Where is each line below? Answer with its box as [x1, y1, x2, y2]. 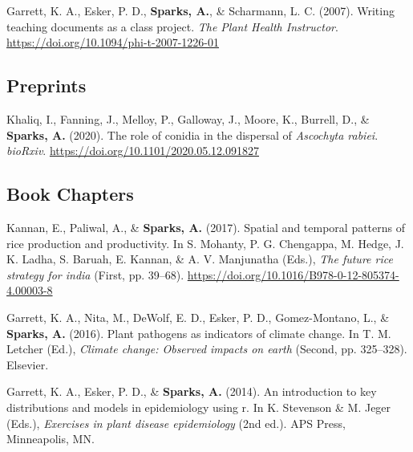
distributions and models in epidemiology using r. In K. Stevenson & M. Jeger [6, 398, 391, 415]
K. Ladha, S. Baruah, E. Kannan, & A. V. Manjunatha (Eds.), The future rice [6, 250, 393, 267]
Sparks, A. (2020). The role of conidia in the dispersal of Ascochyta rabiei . [6, 126, 379, 143]
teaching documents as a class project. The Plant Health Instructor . [6, 18, 338, 35]
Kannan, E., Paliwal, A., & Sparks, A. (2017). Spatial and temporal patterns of [6, 218, 406, 235]
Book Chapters [6, 181, 134, 206]
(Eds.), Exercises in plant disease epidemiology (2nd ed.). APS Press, [6, 414, 346, 431]
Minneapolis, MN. [6, 430, 95, 447]
